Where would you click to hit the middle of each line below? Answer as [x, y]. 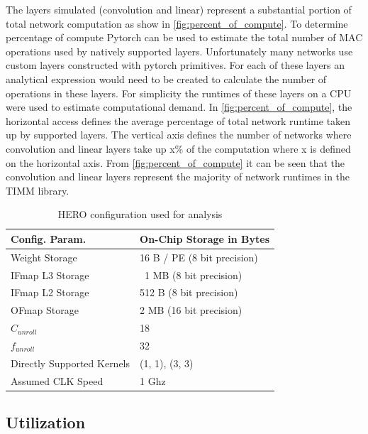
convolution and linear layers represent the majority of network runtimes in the [178, 177]
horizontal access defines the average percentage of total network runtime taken [178, 120]
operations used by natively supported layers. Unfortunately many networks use [179, 51]
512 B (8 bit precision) [189, 292]
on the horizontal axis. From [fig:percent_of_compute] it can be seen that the [175, 162]
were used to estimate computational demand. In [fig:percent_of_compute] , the [179, 107]
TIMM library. [38, 190]
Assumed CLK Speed [57, 380]
